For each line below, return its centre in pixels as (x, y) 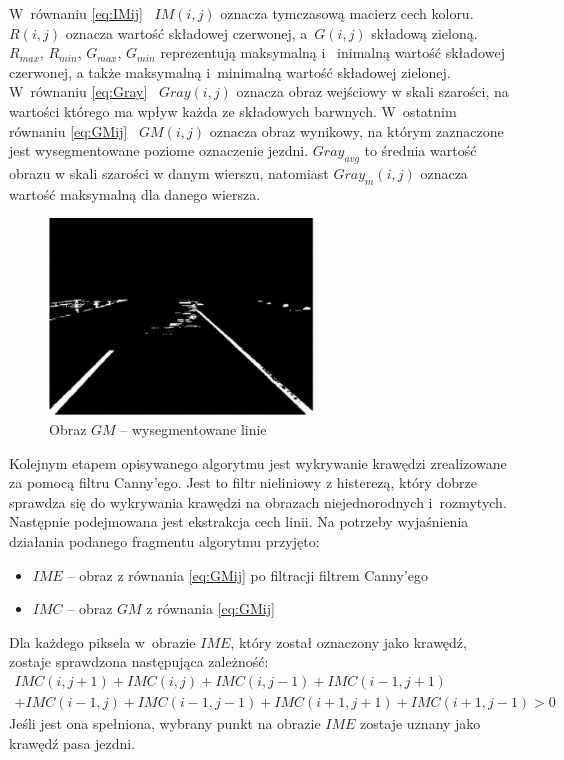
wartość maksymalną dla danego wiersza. (135, 193)
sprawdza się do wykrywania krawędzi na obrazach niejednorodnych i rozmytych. (258, 501)
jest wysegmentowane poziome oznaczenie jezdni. (159, 150)
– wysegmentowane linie (193, 429)
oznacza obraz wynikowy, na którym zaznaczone (356, 130)
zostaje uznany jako (420, 723)
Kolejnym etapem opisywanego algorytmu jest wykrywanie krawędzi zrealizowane (258, 462)
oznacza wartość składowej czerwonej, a (186, 32)
